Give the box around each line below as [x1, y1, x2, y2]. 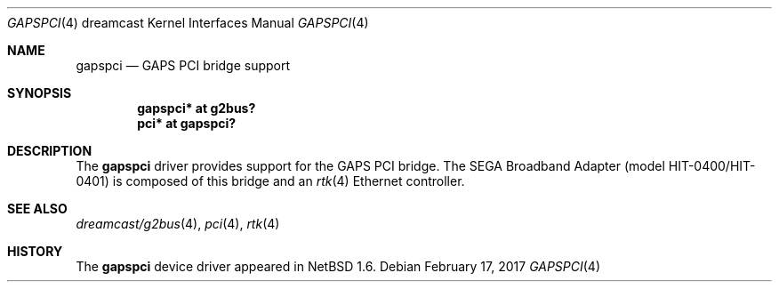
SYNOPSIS [7, 85, 72, 100]
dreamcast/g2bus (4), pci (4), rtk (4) [76, 216, 280, 231]
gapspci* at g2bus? [137, 100, 256, 116]
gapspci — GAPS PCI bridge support [76, 58, 291, 73]
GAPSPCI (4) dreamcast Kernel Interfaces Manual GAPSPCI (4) [7, 15, 369, 30]
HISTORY [7, 244, 63, 259]
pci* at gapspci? [137, 116, 237, 131]
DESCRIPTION [7, 143, 92, 158]
